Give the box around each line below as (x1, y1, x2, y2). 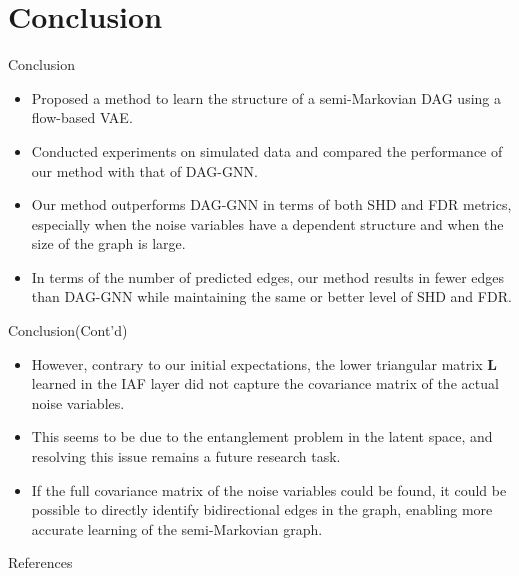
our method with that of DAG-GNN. (31, 160, 258, 181)
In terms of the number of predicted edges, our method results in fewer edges (31, 266, 505, 287)
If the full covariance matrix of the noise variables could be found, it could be (31, 479, 507, 500)
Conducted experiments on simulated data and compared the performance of (31, 140, 503, 161)
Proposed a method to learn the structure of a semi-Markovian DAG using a (31, 87, 502, 108)
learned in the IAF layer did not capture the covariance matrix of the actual (31, 373, 499, 394)
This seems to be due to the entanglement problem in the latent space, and (31, 426, 493, 447)
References (8, 552, 73, 573)
